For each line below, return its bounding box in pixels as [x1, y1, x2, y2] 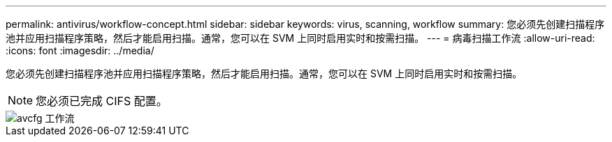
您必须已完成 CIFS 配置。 [36, 94, 168, 108]
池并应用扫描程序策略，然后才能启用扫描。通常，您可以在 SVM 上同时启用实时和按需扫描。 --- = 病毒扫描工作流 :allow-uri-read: [6, 32, 595, 44]
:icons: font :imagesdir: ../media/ [6, 45, 154, 56]
